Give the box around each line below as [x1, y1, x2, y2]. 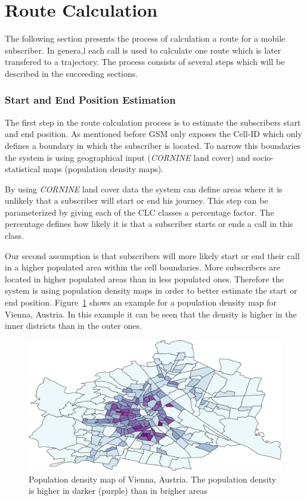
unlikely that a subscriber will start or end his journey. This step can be [5, 194, 268, 207]
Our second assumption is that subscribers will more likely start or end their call [5, 249, 300, 262]
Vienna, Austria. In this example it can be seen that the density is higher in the [5, 307, 297, 320]
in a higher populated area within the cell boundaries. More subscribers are [5, 261, 280, 273]
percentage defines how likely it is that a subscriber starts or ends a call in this [5, 217, 293, 230]
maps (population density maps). [42, 163, 164, 175]
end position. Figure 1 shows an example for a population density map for [5, 296, 277, 309]
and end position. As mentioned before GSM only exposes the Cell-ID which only [5, 127, 302, 140]
